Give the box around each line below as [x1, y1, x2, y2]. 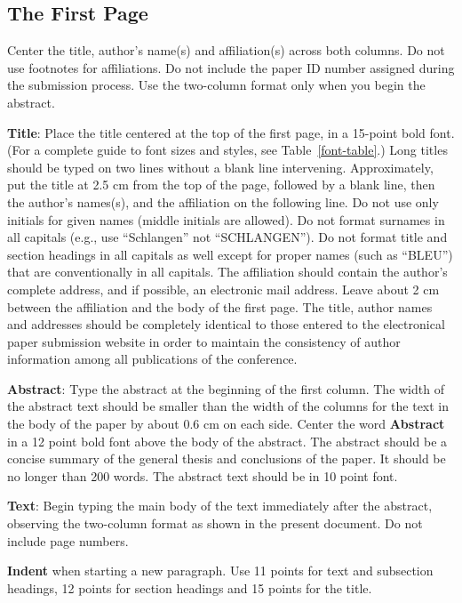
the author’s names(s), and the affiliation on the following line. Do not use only [7, 192, 439, 211]
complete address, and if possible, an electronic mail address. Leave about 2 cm [7, 279, 440, 298]
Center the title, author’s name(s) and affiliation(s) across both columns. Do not [7, 41, 445, 60]
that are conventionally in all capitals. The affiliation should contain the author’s [7, 262, 448, 281]
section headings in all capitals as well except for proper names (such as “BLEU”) [7, 245, 453, 263]
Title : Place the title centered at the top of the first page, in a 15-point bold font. [7, 123, 455, 141]
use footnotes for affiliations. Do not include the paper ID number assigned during [7, 58, 455, 76]
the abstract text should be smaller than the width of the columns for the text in [7, 397, 450, 415]
